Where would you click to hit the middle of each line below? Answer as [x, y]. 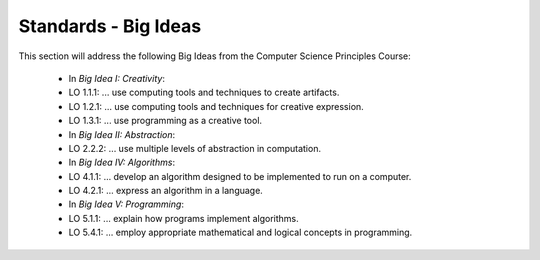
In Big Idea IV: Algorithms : [121, 162]
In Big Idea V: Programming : [126, 204]
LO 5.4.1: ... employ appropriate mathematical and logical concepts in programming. [240, 232]
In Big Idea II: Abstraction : [122, 134]
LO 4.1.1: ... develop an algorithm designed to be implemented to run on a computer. [240, 176]
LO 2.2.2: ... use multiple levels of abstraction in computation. [195, 148]
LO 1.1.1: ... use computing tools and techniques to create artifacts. [204, 92]
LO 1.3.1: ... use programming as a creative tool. [165, 121]
